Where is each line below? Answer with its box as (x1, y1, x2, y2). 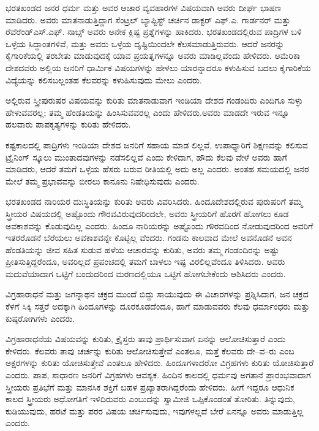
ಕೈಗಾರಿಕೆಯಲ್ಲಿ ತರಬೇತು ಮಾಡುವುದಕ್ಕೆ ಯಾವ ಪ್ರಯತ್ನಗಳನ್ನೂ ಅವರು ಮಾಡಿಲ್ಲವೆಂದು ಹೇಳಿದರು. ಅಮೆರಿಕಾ (6, 49, 301, 62)
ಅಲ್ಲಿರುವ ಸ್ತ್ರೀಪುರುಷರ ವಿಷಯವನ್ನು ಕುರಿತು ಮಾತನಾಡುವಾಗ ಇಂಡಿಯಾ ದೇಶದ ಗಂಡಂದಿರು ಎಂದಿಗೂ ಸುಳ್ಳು (6, 94, 303, 107)
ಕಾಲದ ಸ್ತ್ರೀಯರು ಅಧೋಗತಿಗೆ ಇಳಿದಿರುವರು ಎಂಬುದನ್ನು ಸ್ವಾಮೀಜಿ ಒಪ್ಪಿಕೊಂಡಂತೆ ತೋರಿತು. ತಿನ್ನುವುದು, (6, 392, 295, 405)
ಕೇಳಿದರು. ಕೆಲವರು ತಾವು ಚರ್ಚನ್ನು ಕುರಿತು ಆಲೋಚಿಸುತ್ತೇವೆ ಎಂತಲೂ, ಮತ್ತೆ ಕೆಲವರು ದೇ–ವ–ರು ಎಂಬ (6, 344, 295, 357)
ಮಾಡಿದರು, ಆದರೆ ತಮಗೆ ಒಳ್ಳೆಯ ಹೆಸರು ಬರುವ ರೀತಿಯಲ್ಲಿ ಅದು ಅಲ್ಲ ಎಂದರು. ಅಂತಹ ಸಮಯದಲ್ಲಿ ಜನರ (6, 162, 309, 175)
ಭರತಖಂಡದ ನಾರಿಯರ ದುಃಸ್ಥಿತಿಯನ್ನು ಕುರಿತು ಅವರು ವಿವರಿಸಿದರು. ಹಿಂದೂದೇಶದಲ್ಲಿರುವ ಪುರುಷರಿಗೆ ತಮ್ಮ (6, 195, 303, 208)
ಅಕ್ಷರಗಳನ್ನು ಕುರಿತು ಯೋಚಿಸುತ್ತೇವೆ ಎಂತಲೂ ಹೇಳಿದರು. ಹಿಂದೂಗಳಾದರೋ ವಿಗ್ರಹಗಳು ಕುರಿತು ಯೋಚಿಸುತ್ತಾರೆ (6, 356, 314, 369)
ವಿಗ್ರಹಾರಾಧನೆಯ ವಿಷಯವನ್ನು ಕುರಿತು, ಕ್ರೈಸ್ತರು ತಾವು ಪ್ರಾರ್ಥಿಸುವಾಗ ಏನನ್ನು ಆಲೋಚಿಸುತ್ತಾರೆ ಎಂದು (6, 332, 286, 345)
